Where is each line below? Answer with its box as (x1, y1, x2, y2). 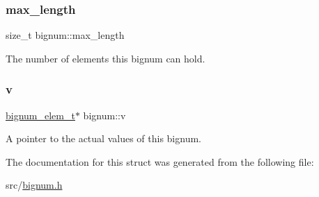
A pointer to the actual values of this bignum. (6, 131, 201, 146)
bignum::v (83, 108, 126, 122)
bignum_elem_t (6, 108, 75, 122)
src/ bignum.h (6, 178, 63, 192)
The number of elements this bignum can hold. (6, 51, 205, 65)
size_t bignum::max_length (6, 28, 125, 42)
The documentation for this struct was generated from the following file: (6, 154, 314, 169)
